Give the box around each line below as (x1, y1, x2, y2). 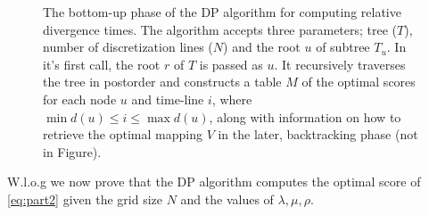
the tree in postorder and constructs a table (43, 72, 282, 91)
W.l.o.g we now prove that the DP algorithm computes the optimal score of (7, 172, 421, 191)
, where (211, 89, 252, 108)
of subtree (316, 37, 370, 56)
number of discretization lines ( (43, 37, 213, 56)
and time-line (131, 89, 204, 108)
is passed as (199, 54, 263, 73)
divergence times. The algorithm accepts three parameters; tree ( (43, 20, 398, 38)
